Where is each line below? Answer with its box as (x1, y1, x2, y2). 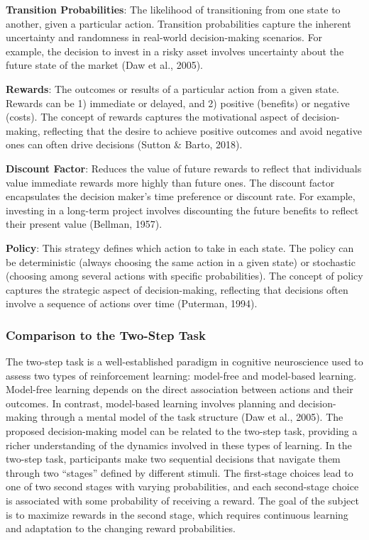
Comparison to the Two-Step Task (6, 326, 206, 343)
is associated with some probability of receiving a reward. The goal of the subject (6, 493, 359, 508)
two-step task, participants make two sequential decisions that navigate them (6, 451, 341, 466)
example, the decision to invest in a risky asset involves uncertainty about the (6, 43, 344, 58)
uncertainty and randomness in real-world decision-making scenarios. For (6, 30, 323, 45)
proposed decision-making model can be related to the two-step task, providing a (6, 424, 358, 439)
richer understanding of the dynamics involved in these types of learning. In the (6, 437, 352, 452)
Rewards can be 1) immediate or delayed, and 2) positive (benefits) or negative (6, 95, 350, 110)
